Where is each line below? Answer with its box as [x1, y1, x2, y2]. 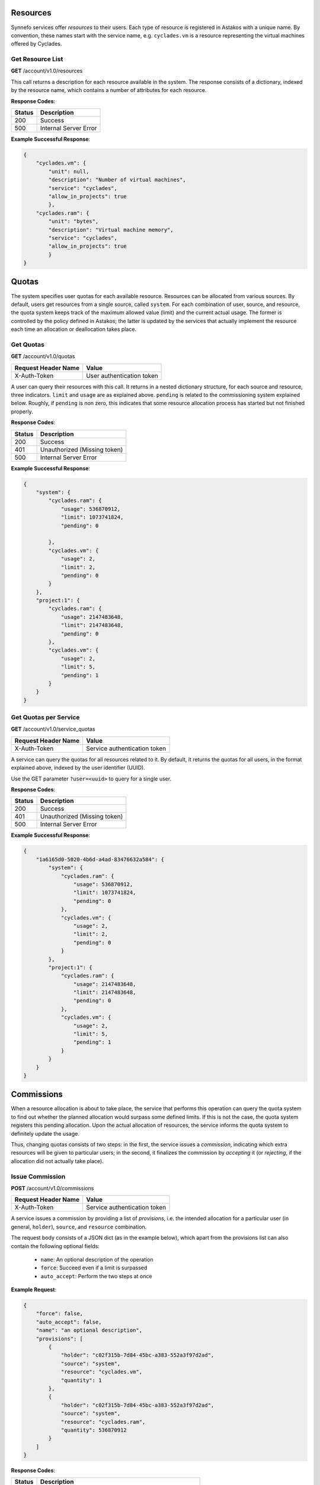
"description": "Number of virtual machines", [48, 176, 186, 184]
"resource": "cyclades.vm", [60, 1369, 142, 1375]
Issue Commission [11, 1172, 66, 1180]
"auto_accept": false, [36, 1319, 102, 1325]
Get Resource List [11, 55, 63, 64]
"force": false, [36, 1310, 83, 1317]
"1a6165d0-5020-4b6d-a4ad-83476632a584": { [36, 856, 164, 862]
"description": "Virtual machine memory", [48, 226, 174, 233]
